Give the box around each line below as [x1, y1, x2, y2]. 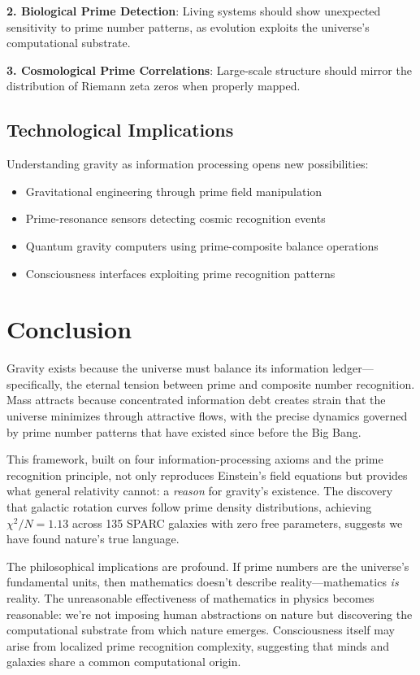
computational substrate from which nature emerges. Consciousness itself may [6, 621, 395, 638]
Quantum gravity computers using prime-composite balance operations [25, 237, 379, 254]
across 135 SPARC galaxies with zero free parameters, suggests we [71, 514, 403, 531]
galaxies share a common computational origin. [6, 653, 241, 670]
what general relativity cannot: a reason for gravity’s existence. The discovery [6, 482, 393, 499]
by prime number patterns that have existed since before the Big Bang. [6, 423, 362, 440]
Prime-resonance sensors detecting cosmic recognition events [25, 210, 326, 227]
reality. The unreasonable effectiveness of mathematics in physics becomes [6, 589, 375, 606]
